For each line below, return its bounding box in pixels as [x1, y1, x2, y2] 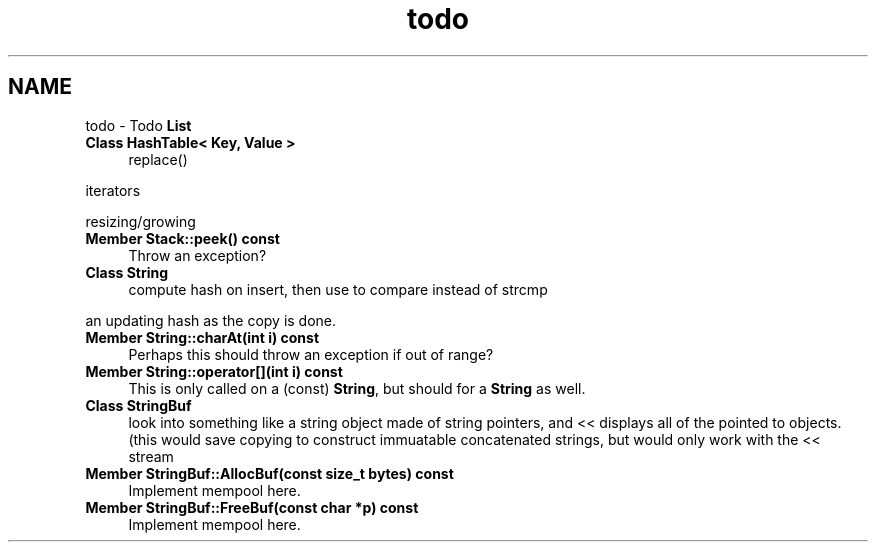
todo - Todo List [85, 116, 192, 134]
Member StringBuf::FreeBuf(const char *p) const [85, 498, 419, 516]
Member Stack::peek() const [85, 229, 280, 247]
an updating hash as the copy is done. [85, 311, 337, 329]
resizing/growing [85, 212, 196, 230]
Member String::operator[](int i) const [85, 362, 343, 380]
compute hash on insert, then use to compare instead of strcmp [128, 280, 548, 298]
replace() [128, 150, 188, 168]
